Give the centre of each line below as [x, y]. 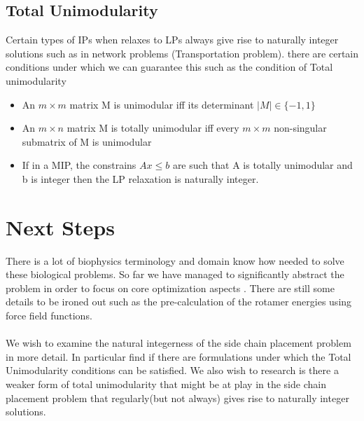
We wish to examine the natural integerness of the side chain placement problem [178, 343]
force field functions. [49, 316]
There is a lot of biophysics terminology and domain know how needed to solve [175, 260]
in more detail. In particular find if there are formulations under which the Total [178, 356]
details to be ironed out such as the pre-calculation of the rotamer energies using [179, 302]
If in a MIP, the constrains [79, 165]
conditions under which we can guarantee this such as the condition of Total [169, 67]
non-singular [300, 128]
